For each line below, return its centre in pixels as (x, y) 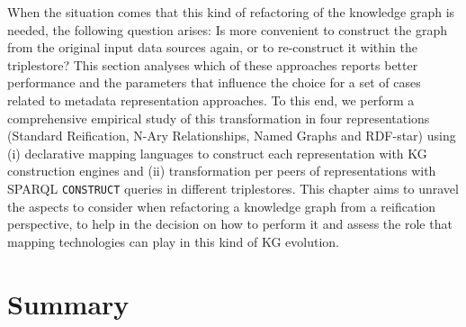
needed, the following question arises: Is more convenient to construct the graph (227, 29)
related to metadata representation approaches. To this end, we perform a (211, 100)
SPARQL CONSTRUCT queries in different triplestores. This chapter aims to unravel (233, 188)
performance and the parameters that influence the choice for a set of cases (214, 82)
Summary (68, 303)
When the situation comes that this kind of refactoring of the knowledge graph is (231, 12)
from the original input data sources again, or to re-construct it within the (212, 47)
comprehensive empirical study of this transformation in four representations (219, 118)
